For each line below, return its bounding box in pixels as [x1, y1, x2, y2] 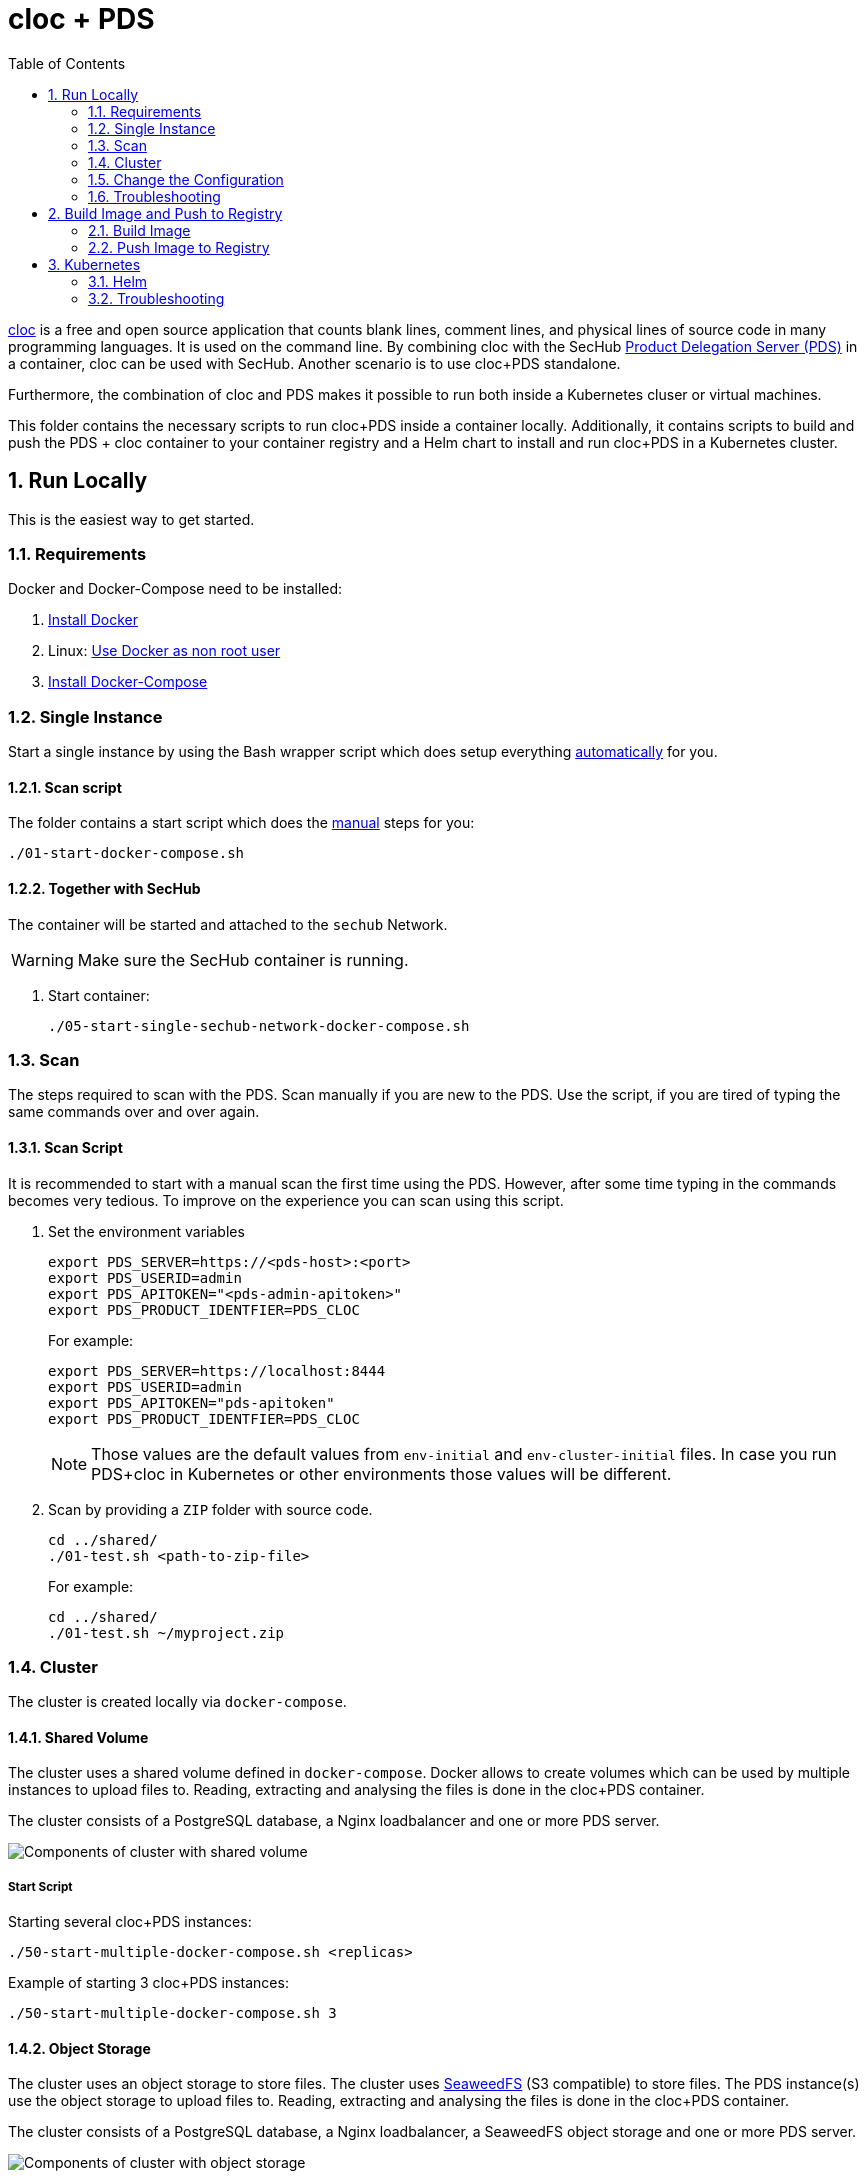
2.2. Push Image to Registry [88, 238, 270, 256]
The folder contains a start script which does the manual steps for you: [8, 814, 475, 832]
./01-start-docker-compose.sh [8, 845, 245, 862]
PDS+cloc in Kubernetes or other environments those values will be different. [91, 1463, 672, 1484]
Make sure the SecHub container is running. [77, 949, 409, 970]
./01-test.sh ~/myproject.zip [48, 1624, 285, 1641]
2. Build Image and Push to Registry [48, 204, 283, 222]
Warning [11, 949, 74, 970]
